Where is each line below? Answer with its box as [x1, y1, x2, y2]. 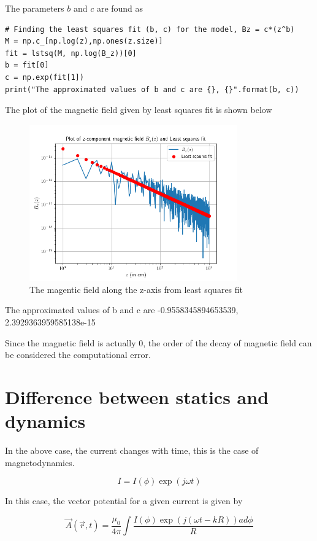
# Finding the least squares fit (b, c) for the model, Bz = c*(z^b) [5, 25, 295, 34]
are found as [96, 2, 143, 14]
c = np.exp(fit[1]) [5, 72, 84, 82]
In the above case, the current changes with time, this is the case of [5, 444, 259, 457]
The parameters [5, 2, 64, 14]
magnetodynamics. [5, 456, 75, 469]
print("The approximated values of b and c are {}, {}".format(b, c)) [5, 85, 299, 94]
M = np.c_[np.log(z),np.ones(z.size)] [5, 37, 163, 46]
